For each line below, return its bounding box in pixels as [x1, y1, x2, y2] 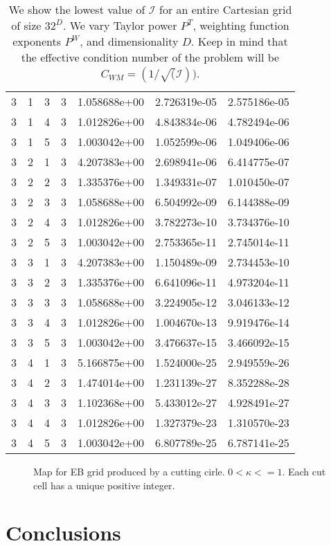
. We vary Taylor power [62, 17, 177, 33]
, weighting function [193, 17, 289, 33]
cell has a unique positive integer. [33, 477, 175, 492]
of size [11, 17, 42, 33]
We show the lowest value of [8, 1, 145, 17]
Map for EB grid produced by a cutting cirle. [33, 464, 225, 478]
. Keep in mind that [191, 33, 288, 49]
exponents [12, 33, 62, 49]
